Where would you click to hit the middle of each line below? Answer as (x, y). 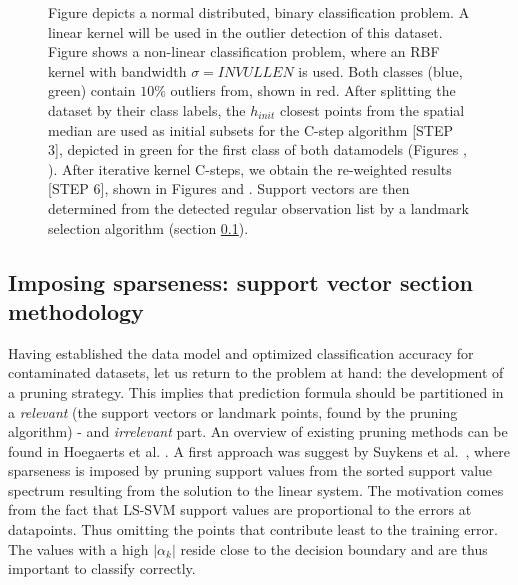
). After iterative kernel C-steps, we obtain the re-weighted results (250, 168)
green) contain (92, 90)
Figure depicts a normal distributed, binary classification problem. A (259, 12)
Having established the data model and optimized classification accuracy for (241, 352)
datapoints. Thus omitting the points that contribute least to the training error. (253, 529)
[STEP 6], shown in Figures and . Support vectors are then (229, 188)
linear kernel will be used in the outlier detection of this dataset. (245, 31)
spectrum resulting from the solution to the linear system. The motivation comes (256, 489)
